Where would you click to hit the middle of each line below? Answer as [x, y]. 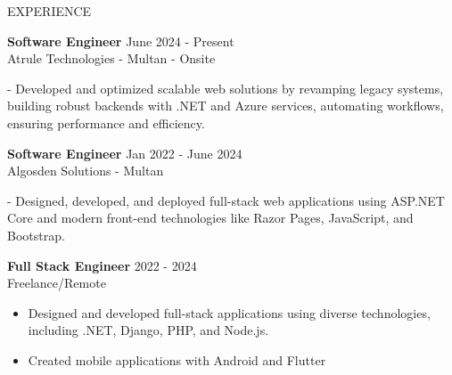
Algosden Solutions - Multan [86, 171]
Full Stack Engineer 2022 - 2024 [102, 265]
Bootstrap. [36, 235]
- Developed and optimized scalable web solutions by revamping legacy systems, [226, 88]
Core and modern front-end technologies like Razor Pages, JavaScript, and [210, 218]
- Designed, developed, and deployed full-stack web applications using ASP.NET [226, 200]
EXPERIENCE [49, 11]
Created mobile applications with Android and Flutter [177, 359]
